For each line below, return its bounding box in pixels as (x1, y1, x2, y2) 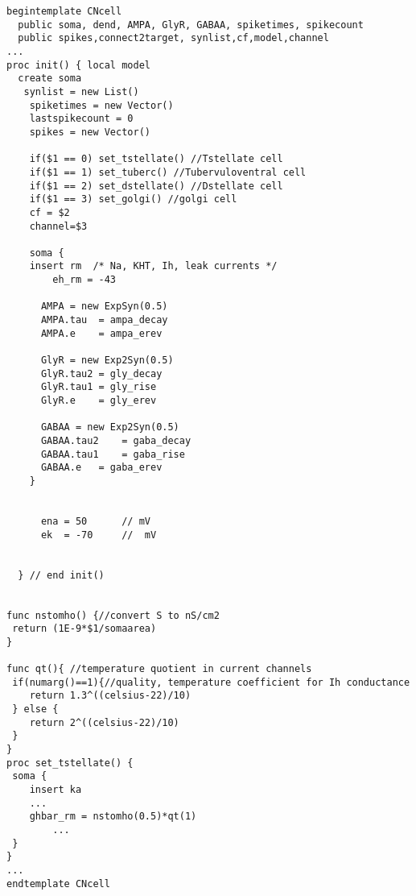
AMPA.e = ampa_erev (40, 327, 163, 339)
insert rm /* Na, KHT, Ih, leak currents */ (29, 260, 278, 272)
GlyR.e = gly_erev (40, 395, 157, 407)
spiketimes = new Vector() (29, 99, 174, 111)
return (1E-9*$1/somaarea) (12, 623, 157, 635)
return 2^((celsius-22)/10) (29, 716, 179, 728)
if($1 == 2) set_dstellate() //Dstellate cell (29, 180, 283, 192)
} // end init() (18, 569, 105, 581)
